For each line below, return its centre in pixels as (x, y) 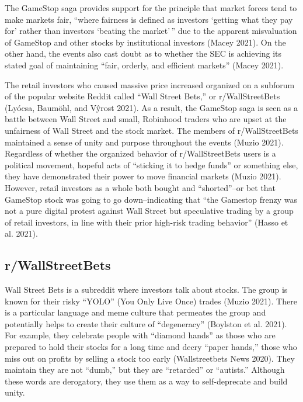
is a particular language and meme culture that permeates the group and (135, 312)
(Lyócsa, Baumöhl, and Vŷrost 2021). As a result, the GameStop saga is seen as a (151, 107)
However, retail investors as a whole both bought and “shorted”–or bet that (140, 187)
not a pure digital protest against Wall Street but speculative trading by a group (149, 211)
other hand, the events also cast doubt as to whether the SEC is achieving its (143, 53)
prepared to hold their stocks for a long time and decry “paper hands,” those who (151, 347)
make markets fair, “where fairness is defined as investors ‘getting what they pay (149, 19)
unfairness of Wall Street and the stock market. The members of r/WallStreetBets (151, 130)
